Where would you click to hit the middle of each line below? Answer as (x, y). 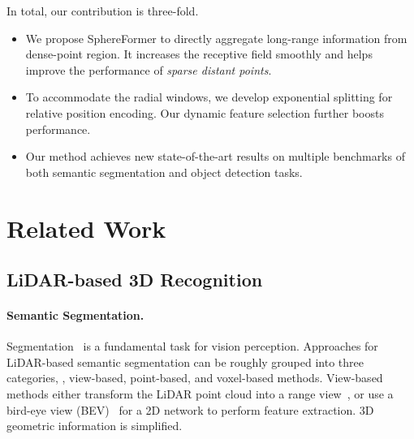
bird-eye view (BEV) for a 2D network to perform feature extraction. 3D (190, 409)
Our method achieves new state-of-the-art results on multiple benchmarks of (215, 156)
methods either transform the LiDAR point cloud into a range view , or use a (200, 394)
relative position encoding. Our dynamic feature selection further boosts (205, 112)
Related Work (86, 228)
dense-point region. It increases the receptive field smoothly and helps (199, 54)
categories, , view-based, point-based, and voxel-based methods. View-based (195, 378)
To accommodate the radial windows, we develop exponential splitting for (209, 97)
